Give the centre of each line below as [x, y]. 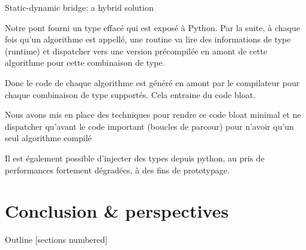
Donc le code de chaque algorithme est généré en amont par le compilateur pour [152, 82]
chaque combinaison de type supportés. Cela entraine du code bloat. [130, 94]
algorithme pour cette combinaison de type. [85, 62]
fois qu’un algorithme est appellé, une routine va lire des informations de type [148, 39]
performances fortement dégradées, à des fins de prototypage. [117, 170]
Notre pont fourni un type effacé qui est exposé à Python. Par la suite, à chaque [152, 27]
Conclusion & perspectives [117, 211]
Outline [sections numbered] [56, 240]
